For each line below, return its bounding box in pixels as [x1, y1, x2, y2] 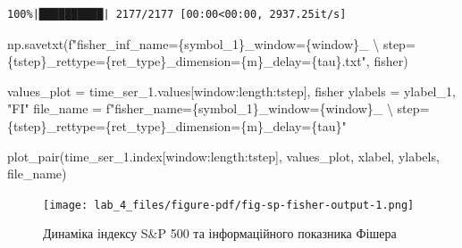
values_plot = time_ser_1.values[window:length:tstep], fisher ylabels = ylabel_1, [7, 81, 456, 100]
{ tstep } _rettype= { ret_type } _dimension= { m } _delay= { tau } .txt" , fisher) [7, 52, 408, 70]
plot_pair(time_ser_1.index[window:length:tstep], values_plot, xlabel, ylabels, [7, 146, 440, 165]
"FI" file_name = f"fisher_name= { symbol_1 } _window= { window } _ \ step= [7, 99, 430, 118]
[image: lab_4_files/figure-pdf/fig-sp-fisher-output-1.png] [43, 198, 415, 211]
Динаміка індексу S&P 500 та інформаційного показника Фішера [43, 224, 397, 243]
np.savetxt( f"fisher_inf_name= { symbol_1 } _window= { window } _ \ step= [7, 34, 416, 53]
